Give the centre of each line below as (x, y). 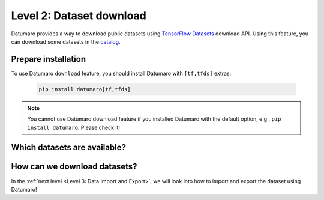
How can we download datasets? (74, 167)
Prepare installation (49, 59)
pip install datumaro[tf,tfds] (85, 89)
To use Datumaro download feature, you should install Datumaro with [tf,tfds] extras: (121, 73)
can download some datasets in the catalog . (66, 41)
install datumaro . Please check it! (73, 127)
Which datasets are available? (68, 147)
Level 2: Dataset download (79, 16)
